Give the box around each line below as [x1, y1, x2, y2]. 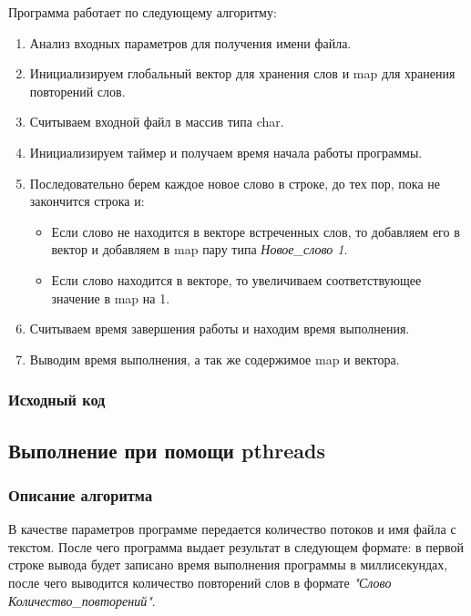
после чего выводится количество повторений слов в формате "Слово [8, 572, 392, 591]
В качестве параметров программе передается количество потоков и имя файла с [8, 519, 456, 539]
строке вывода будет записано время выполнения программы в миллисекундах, [8, 555, 448, 574]
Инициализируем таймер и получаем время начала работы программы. [29, 142, 423, 161]
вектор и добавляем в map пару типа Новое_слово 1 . [51, 240, 348, 259]
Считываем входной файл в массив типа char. [29, 112, 284, 131]
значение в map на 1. [51, 288, 170, 307]
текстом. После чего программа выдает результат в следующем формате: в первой [8, 537, 464, 556]
